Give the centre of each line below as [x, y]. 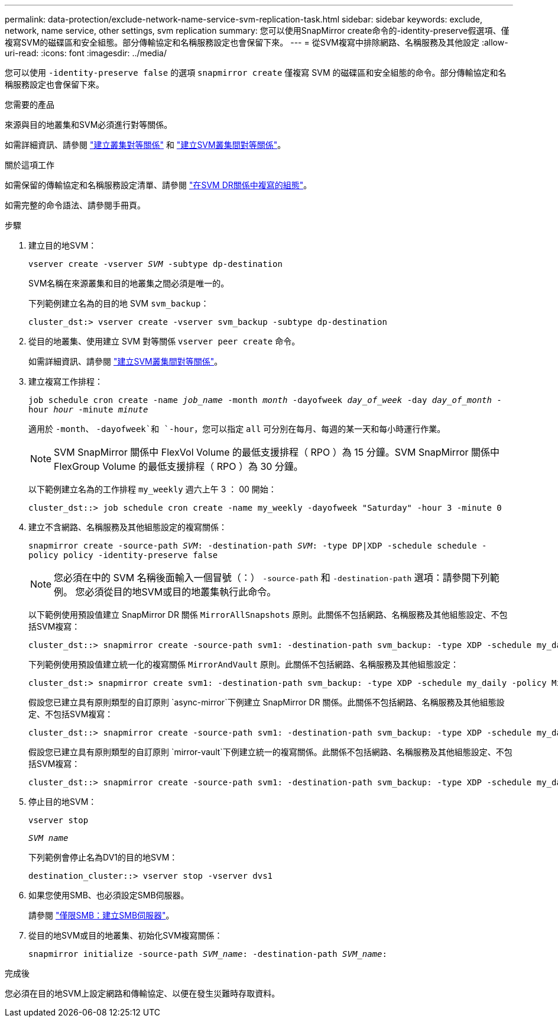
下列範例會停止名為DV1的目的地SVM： [103, 857]
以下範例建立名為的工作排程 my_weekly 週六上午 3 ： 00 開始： [153, 489]
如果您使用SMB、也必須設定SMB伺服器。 [109, 895]
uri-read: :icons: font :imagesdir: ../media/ [86, 53]
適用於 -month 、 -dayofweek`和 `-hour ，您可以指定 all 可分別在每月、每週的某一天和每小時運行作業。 [237, 429]
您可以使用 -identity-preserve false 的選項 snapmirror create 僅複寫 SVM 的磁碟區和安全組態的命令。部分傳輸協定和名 [256, 72]
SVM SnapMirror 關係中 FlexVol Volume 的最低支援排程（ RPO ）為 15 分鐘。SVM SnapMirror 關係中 [277, 452]
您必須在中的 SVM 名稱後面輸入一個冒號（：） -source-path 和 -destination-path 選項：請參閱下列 [272, 578]
